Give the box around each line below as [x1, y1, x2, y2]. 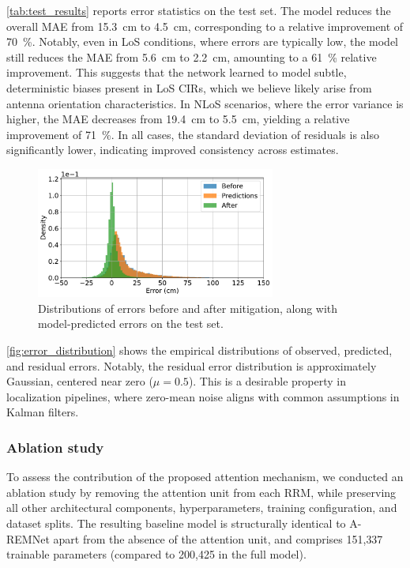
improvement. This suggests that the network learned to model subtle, [6, 64, 347, 81]
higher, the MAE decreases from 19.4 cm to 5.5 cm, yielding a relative [6, 111, 350, 127]
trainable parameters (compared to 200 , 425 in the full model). [6, 546, 307, 562]
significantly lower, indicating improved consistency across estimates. [6, 141, 339, 158]
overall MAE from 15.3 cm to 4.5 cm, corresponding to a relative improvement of [6, 17, 404, 34]
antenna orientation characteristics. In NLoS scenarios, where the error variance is [6, 95, 404, 111]
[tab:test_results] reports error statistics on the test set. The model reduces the [6, 2, 391, 18]
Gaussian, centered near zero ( [6, 373, 153, 389]
